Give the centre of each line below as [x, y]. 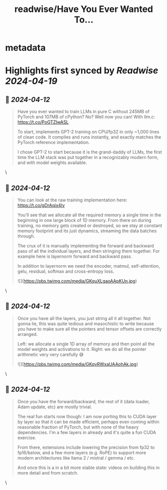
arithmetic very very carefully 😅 [50, 354]
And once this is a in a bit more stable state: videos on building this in [88, 468]
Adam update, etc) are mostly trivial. [55, 407]
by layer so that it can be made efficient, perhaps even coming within [88, 422]
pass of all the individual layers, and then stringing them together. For [88, 251]
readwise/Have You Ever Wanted [84, 9]
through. [26, 236]
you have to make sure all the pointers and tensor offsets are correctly [89, 329]
